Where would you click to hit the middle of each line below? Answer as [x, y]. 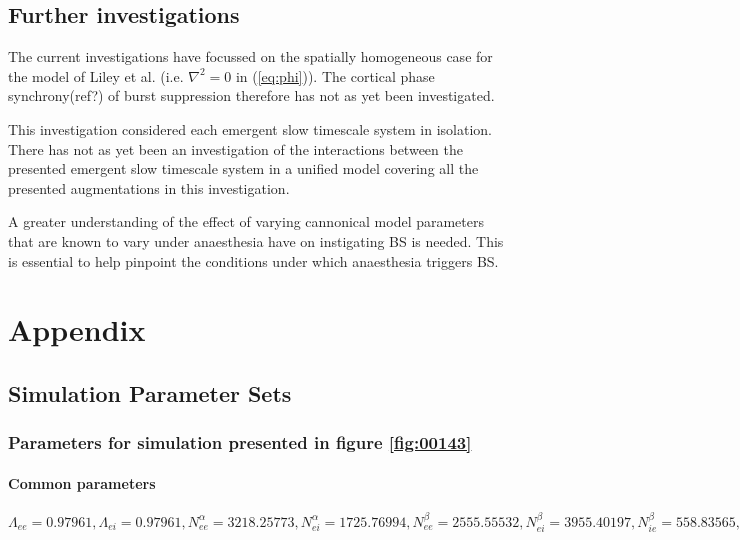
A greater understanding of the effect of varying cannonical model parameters [246, 221]
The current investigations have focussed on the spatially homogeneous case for [250, 56]
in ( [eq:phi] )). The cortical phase [335, 75]
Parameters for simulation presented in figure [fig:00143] [240, 442]
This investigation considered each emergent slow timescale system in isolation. [250, 128]
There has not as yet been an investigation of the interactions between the [235, 148]
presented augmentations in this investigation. [149, 187]
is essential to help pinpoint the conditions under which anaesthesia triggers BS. [253, 260]
